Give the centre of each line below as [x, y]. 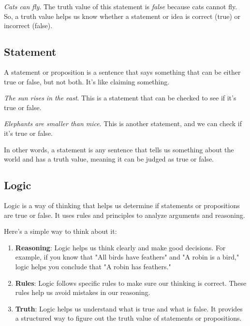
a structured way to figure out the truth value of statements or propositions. [128, 318]
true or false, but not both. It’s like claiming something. [87, 81]
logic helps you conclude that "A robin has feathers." [93, 266]
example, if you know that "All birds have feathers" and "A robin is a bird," [127, 257]
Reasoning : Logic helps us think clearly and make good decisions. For [120, 247]
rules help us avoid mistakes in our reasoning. [83, 292]
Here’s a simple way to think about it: [60, 231]
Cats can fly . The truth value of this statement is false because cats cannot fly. [121, 6]
